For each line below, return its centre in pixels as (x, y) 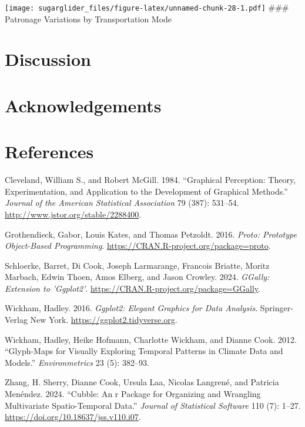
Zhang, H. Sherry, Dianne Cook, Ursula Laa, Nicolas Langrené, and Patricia (142, 382)
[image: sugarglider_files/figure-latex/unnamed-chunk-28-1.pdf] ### (147, 7)
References (49, 151)
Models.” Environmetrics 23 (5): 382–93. (77, 362)
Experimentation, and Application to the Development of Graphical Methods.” (146, 191)
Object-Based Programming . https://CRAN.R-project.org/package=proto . (138, 246)
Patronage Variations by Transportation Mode (88, 19)
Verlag (16, 320)
